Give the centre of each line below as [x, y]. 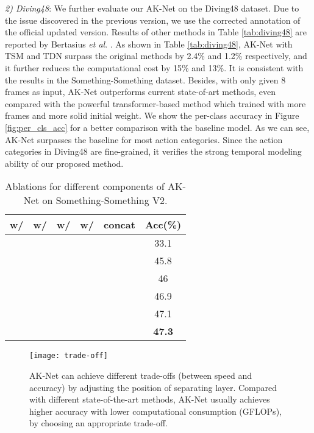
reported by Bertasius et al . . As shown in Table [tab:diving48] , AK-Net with [149, 44]
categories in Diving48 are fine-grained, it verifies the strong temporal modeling [153, 151]
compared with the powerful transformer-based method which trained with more [155, 103]
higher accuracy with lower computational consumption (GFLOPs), [155, 411]
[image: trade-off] [69, 356]
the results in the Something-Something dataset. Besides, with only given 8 [145, 79]
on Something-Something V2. [105, 200]
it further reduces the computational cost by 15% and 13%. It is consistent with [154, 67]
